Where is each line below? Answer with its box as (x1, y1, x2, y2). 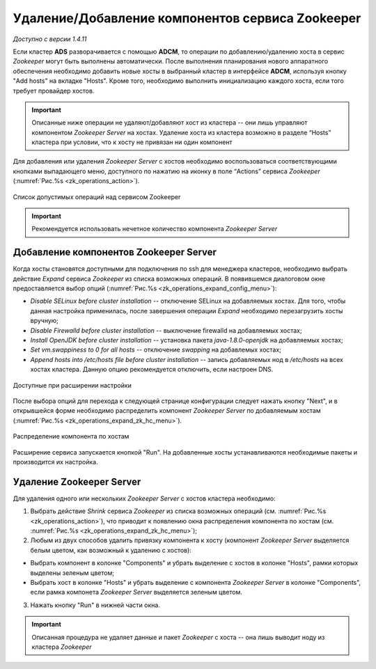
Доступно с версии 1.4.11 (13, 35, 87, 43)
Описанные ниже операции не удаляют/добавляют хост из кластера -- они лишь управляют (31, 118, 308, 127)
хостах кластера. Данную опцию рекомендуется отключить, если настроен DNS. (30, 365, 274, 374)
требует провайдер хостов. (13, 86, 95, 95)
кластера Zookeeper (31, 643, 92, 651)
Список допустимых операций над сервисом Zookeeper (13, 192, 181, 201)
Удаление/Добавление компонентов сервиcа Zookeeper (13, 10, 361, 26)
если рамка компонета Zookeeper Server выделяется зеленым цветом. (30, 588, 243, 597)
